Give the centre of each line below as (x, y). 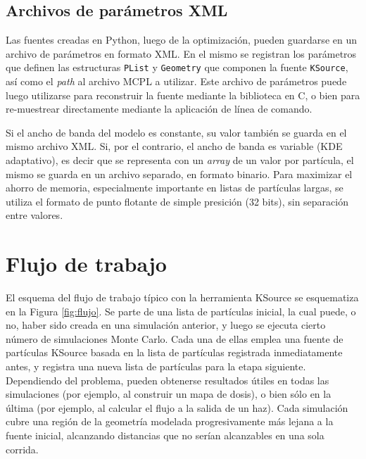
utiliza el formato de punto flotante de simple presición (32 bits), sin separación (177, 201)
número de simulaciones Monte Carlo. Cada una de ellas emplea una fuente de (175, 338)
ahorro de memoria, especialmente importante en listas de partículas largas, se (175, 188)
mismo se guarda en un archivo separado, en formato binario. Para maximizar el (179, 174)
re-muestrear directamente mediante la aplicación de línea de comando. (159, 109)
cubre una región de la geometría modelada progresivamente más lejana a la (170, 421)
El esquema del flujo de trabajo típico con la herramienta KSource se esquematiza (182, 297)
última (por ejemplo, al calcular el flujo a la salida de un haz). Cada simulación (177, 407)
